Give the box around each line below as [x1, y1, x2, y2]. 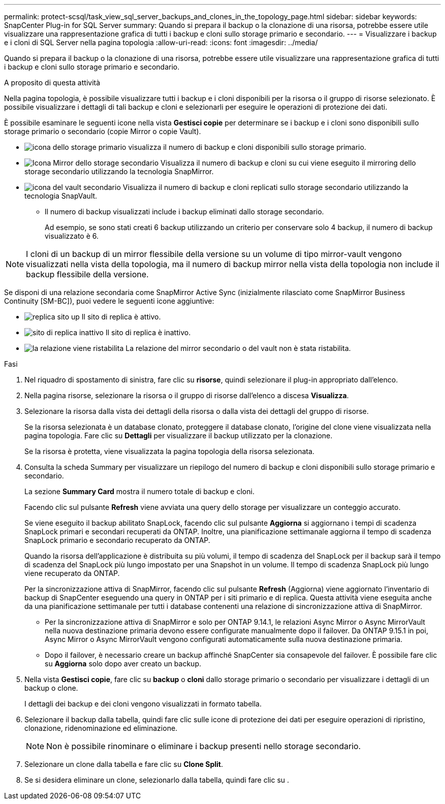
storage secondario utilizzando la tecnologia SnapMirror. [24, 167, 214, 176]
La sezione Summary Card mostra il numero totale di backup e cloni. [24, 487, 255, 496]
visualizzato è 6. [45, 232, 99, 240]
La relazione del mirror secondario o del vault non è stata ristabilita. [125, 344, 351, 352]
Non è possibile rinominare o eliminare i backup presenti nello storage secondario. [46, 741, 361, 751]
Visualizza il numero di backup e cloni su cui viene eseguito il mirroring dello [161, 158, 416, 167]
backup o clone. [24, 684, 78, 692]
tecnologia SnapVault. [24, 191, 98, 200]
